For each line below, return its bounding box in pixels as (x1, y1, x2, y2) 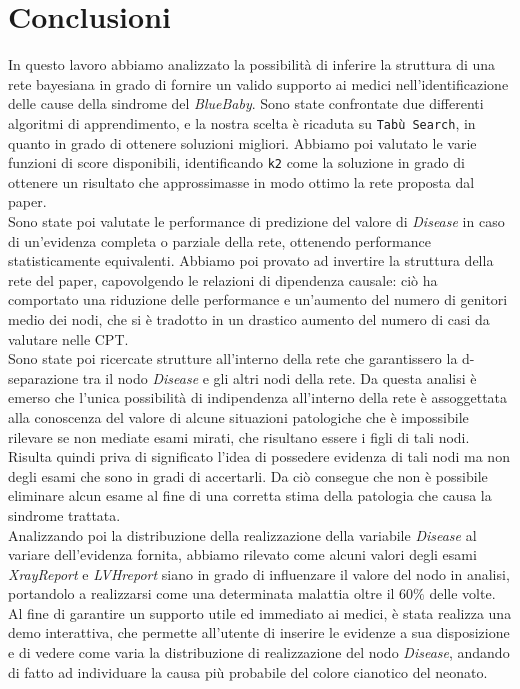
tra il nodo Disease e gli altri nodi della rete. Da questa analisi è (82, 367, 477, 388)
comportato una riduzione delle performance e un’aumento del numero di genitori (8, 289, 508, 310)
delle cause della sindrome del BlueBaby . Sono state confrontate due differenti (8, 93, 484, 114)
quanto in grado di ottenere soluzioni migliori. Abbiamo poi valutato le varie (8, 132, 477, 153)
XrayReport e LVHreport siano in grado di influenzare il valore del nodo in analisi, (8, 563, 510, 584)
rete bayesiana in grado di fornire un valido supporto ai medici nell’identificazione (8, 73, 509, 94)
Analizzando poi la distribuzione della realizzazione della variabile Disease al (8, 524, 477, 545)
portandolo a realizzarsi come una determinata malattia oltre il (8, 583, 395, 604)
